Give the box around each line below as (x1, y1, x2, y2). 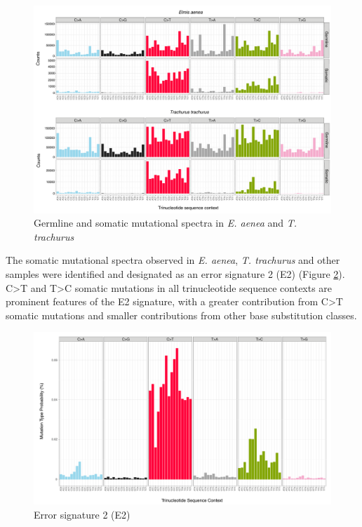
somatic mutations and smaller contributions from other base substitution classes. (6, 307, 357, 322)
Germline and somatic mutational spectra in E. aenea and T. (34, 215, 297, 230)
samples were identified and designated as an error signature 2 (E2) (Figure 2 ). (6, 267, 345, 281)
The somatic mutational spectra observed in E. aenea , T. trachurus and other (6, 253, 340, 267)
